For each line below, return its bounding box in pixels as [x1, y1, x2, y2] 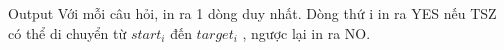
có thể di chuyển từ [8, 22, 127, 43]
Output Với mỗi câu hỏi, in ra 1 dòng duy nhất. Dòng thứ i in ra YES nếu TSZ [8, 3, 497, 23]
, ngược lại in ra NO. [242, 22, 371, 43]
